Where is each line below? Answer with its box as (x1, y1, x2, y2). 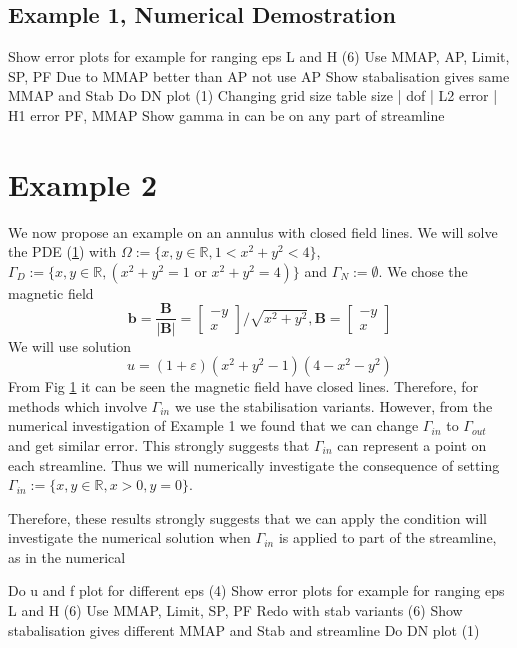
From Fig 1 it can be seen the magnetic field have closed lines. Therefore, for (8, 376, 479, 397)
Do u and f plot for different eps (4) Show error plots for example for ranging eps (8, 580, 505, 601)
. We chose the (378, 260, 468, 281)
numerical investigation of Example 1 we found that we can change (8, 415, 419, 436)
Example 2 (8, 163, 158, 204)
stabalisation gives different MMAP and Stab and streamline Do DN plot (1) (8, 619, 480, 640)
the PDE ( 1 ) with (8, 241, 117, 262)
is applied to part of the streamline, (278, 527, 497, 548)
